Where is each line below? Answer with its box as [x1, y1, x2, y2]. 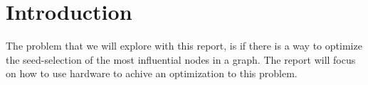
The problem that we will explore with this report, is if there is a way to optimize [6, 38, 362, 53]
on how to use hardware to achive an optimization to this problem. [6, 66, 298, 81]
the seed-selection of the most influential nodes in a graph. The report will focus [6, 52, 356, 67]
